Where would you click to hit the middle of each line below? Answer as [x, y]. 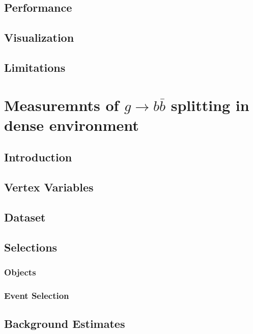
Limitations [35, 67]
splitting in [210, 105]
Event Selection [37, 295]
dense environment [72, 124]
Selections [31, 247]
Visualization [39, 37]
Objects [20, 272]
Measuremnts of [62, 105]
